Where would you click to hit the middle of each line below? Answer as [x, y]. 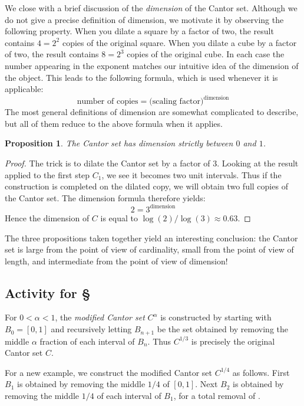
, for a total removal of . [217, 395]
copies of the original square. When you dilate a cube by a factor [179, 42]
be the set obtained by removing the [222, 329]
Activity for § [48, 292]
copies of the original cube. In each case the [206, 54]
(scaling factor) [176, 102]
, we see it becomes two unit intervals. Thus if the [191, 174]
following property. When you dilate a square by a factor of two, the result [139, 31]
